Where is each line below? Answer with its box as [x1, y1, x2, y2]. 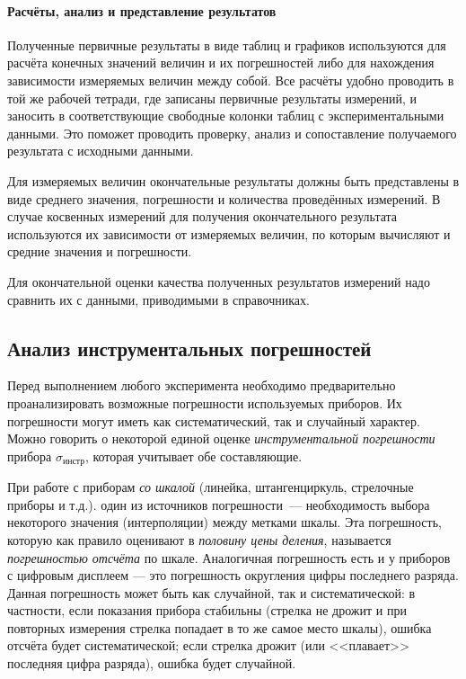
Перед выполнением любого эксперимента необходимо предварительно [7, 376, 396, 395]
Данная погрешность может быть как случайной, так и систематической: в [7, 583, 416, 602]
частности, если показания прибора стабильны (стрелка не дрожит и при [7, 601, 407, 620]
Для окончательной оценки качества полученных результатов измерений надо [7, 272, 430, 290]
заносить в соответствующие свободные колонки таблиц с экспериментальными [7, 106, 444, 125]
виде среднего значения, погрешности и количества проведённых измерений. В [7, 189, 441, 208]
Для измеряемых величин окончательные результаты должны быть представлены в [7, 171, 460, 190]
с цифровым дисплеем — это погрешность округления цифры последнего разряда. [7, 566, 459, 585]
